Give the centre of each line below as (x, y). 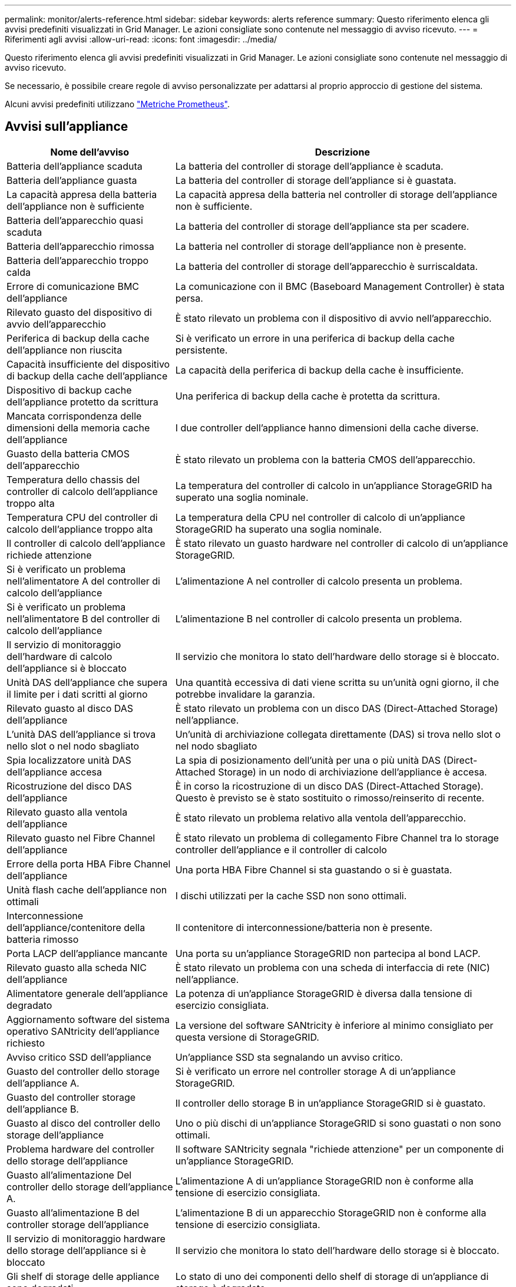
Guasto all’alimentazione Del (69, 1175)
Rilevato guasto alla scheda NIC (77, 967)
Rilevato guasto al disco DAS (70, 708)
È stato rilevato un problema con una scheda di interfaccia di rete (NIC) (333, 967)
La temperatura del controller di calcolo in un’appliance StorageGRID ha (334, 485)
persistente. (201, 350)
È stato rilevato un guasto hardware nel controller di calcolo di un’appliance (342, 543)
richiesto (26, 1043)
